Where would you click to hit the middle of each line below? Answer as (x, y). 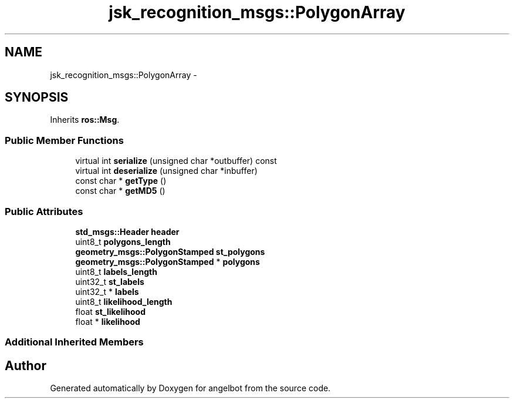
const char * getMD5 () (120, 191)
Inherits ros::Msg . (85, 120)
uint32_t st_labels (110, 281)
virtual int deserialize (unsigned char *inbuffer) (166, 171)
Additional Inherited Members (74, 342)
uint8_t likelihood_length (124, 301)
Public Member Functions (64, 140)
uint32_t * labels (107, 291)
